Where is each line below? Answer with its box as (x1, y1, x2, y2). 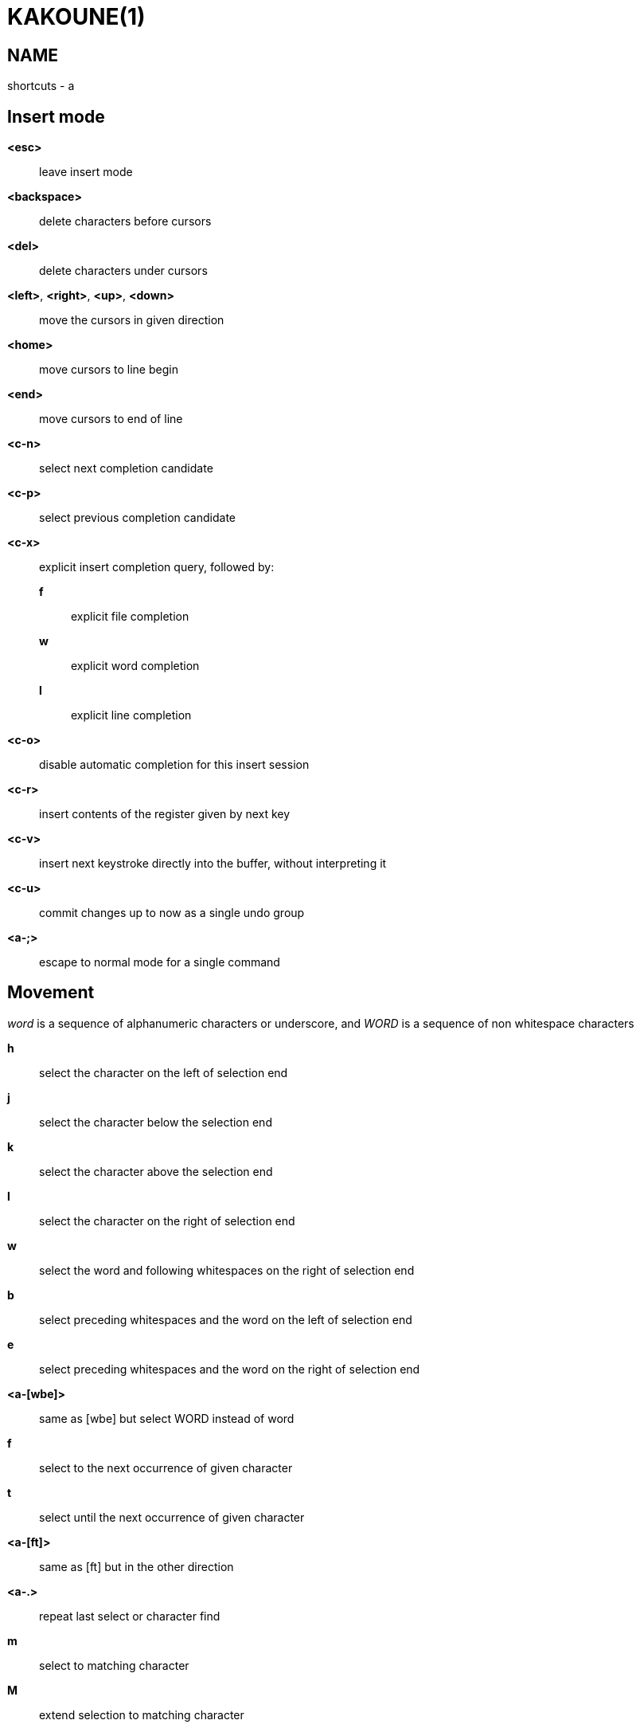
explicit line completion (71, 708, 192, 723)
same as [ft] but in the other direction (39, 1559, 234, 1573)
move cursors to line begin (39, 362, 178, 377)
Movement (7, 982, 95, 1003)
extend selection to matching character (39, 1707, 244, 1722)
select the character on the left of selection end (39, 1065, 288, 1080)
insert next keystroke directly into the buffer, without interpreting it (39, 856, 387, 871)
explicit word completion (71, 659, 200, 673)
